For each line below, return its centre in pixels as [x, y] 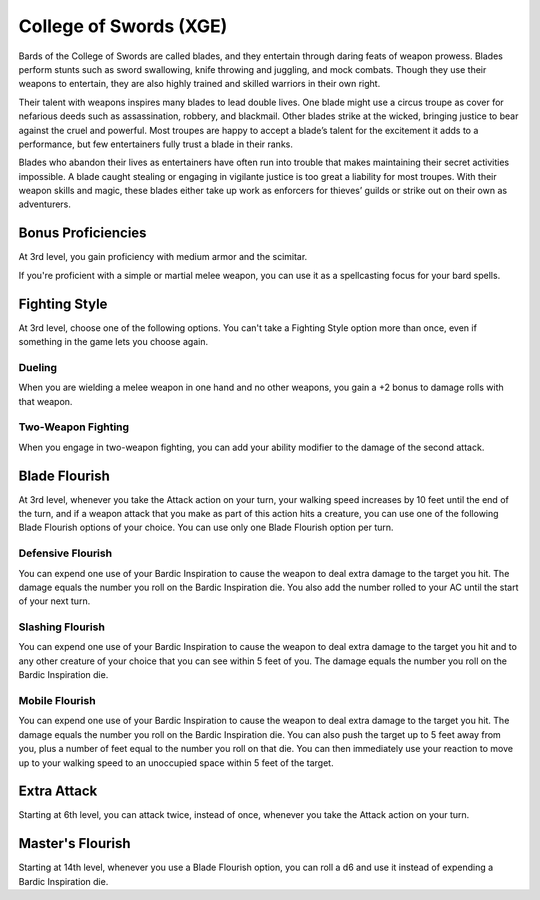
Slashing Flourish [61, 627]
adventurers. [45, 204]
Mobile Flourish [57, 701]
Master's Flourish [74, 843]
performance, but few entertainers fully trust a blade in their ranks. [156, 144]
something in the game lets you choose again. [113, 342]
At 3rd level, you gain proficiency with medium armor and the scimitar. [163, 257]
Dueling [38, 367]
